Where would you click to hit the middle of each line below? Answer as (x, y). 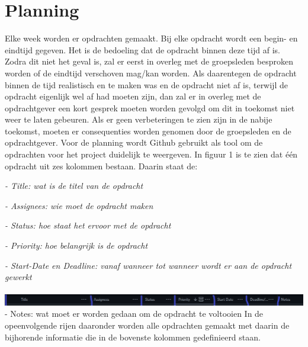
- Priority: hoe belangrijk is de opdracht (76, 245)
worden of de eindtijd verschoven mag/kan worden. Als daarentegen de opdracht (151, 73)
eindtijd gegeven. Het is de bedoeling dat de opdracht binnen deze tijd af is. (142, 49)
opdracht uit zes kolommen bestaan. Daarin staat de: (101, 166)
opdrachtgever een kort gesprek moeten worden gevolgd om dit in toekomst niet (150, 107)
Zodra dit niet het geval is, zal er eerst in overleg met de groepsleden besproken (149, 61)
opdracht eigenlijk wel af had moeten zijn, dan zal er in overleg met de (133, 96)
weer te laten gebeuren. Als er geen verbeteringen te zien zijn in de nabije (139, 119)
